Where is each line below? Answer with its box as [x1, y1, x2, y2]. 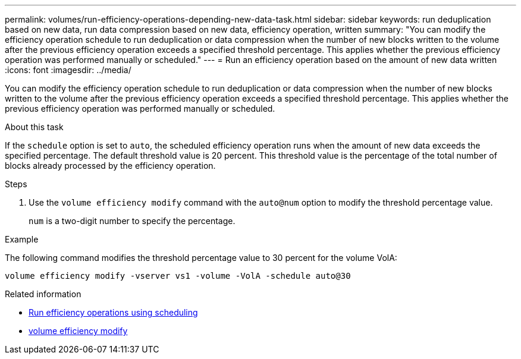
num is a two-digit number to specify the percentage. [29, 216, 236, 226]
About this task [5, 122, 64, 132]
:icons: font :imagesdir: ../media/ [5, 65, 131, 75]
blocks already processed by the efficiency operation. [5, 160, 216, 171]
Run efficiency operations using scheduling [29, 307, 198, 317]
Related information [5, 289, 81, 299]
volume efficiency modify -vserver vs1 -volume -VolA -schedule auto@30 [5, 271, 351, 281]
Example [5, 234, 39, 244]
